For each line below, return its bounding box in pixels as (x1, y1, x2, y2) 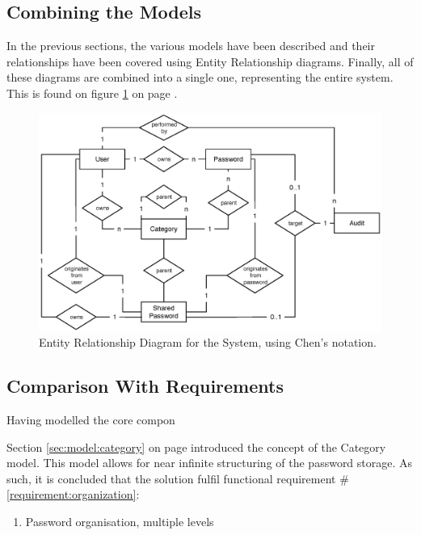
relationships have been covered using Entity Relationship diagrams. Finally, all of (6, 53, 414, 70)
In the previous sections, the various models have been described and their (6, 37, 375, 54)
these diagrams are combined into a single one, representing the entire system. (6, 69, 394, 86)
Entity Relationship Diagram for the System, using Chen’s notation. (39, 334, 377, 351)
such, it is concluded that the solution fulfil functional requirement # (6, 470, 349, 487)
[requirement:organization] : (6, 486, 140, 503)
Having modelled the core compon (6, 411, 175, 428)
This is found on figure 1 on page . (6, 84, 178, 101)
